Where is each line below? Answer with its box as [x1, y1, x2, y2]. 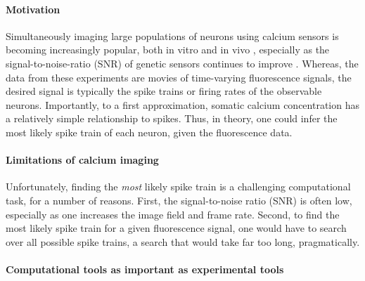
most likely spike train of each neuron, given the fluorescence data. [6, 124, 293, 139]
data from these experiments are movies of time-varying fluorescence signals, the [6, 70, 352, 84]
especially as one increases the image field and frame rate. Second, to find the [6, 207, 340, 221]
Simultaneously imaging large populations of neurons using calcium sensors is [6, 28, 339, 43]
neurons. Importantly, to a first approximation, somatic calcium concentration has [6, 97, 359, 112]
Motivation [6, 1, 60, 16]
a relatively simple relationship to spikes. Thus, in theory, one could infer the [6, 111, 338, 126]
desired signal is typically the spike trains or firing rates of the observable [6, 84, 322, 98]
